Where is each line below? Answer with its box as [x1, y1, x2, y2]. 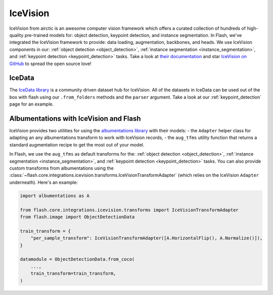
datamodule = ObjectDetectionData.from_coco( [20, 257, 135, 262]
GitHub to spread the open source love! [9, 61, 92, 67]
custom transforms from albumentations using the [9, 165, 114, 171]
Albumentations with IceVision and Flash [9, 114, 141, 123]
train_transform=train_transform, [30, 271, 116, 276]
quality [9, 32, 24, 38]
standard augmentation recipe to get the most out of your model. [9, 141, 145, 147]
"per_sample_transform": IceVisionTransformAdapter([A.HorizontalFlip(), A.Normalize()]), [30, 235, 263, 241]
